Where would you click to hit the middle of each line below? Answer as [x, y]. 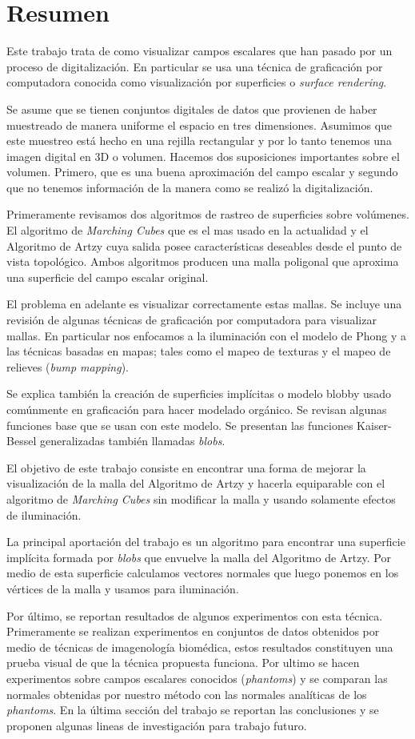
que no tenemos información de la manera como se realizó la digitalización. [190, 187]
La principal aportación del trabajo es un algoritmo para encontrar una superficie [206, 542]
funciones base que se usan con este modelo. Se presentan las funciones [180, 425]
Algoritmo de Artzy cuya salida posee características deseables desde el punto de [204, 245]
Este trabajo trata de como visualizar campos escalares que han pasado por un [200, 51]
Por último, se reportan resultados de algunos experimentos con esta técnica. [195, 615]
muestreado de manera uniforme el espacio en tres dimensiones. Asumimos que [200, 125]
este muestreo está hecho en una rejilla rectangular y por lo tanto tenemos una [199, 141]
